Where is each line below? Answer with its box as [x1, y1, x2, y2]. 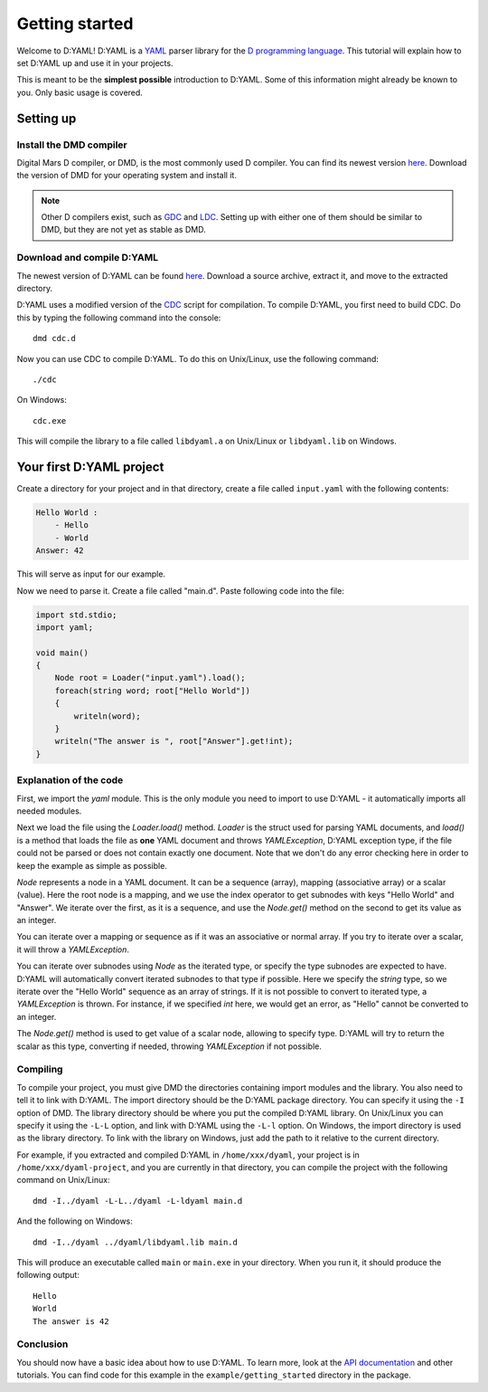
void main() [35, 647, 89, 658]
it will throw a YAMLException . [16, 944, 130, 955]
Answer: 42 [35, 546, 84, 556]
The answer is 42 [33, 1316, 109, 1326]
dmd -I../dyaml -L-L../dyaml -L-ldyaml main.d [33, 1196, 243, 1206]
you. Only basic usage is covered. [16, 87, 144, 98]
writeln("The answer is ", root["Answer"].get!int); [54, 736, 294, 747]
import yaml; [35, 622, 94, 633]
